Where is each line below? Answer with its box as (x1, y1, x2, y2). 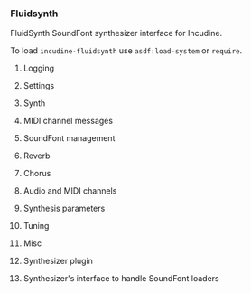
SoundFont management (23, 133, 116, 144)
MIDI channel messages (23, 116, 114, 127)
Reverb (23, 150, 51, 161)
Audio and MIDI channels (23, 185, 117, 196)
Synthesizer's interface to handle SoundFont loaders (23, 273, 219, 284)
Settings (23, 80, 55, 91)
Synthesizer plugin (23, 256, 94, 267)
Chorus (23, 168, 51, 179)
